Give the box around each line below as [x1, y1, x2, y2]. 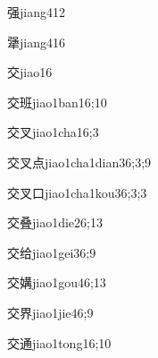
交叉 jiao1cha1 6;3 [7, 123, 99, 141]
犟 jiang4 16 [7, 32, 65, 51]
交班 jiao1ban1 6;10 [7, 92, 107, 111]
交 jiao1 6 [7, 63, 53, 81]
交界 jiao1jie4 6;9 [7, 303, 94, 321]
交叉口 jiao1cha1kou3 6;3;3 [7, 183, 147, 201]
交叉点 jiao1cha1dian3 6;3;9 [7, 152, 152, 171]
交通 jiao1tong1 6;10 [7, 333, 112, 352]
